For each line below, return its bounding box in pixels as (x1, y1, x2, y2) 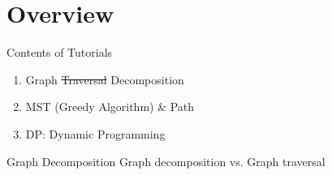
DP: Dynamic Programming (25, 125, 166, 142)
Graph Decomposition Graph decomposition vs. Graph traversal (6, 152, 326, 169)
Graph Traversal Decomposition (25, 70, 184, 87)
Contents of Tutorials (6, 44, 113, 61)
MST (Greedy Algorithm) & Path (25, 98, 195, 115)
